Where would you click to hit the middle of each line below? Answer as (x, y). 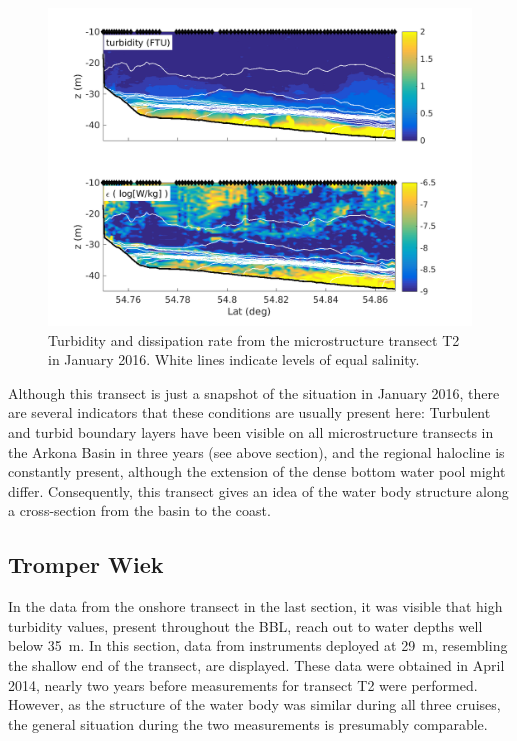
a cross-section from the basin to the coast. (139, 510)
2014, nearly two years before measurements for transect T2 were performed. (243, 684)
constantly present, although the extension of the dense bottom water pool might (257, 471)
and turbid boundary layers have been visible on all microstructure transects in (251, 431)
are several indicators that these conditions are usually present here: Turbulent (249, 412)
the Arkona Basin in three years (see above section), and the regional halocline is (256, 451)
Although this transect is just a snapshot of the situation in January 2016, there (254, 392)
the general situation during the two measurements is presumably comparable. (248, 723)
